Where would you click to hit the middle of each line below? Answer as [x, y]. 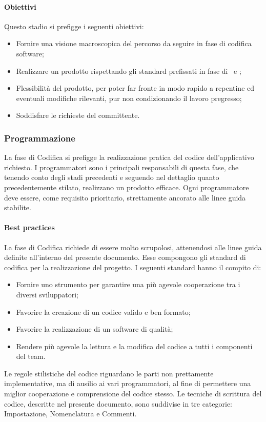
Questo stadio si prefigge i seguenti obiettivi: [74, 26]
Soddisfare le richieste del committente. [78, 115]
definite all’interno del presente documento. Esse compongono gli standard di [125, 257]
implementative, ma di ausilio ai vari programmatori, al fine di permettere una [128, 383]
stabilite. [18, 207]
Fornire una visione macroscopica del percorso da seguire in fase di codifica [134, 43]
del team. [31, 356]
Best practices [29, 227]
